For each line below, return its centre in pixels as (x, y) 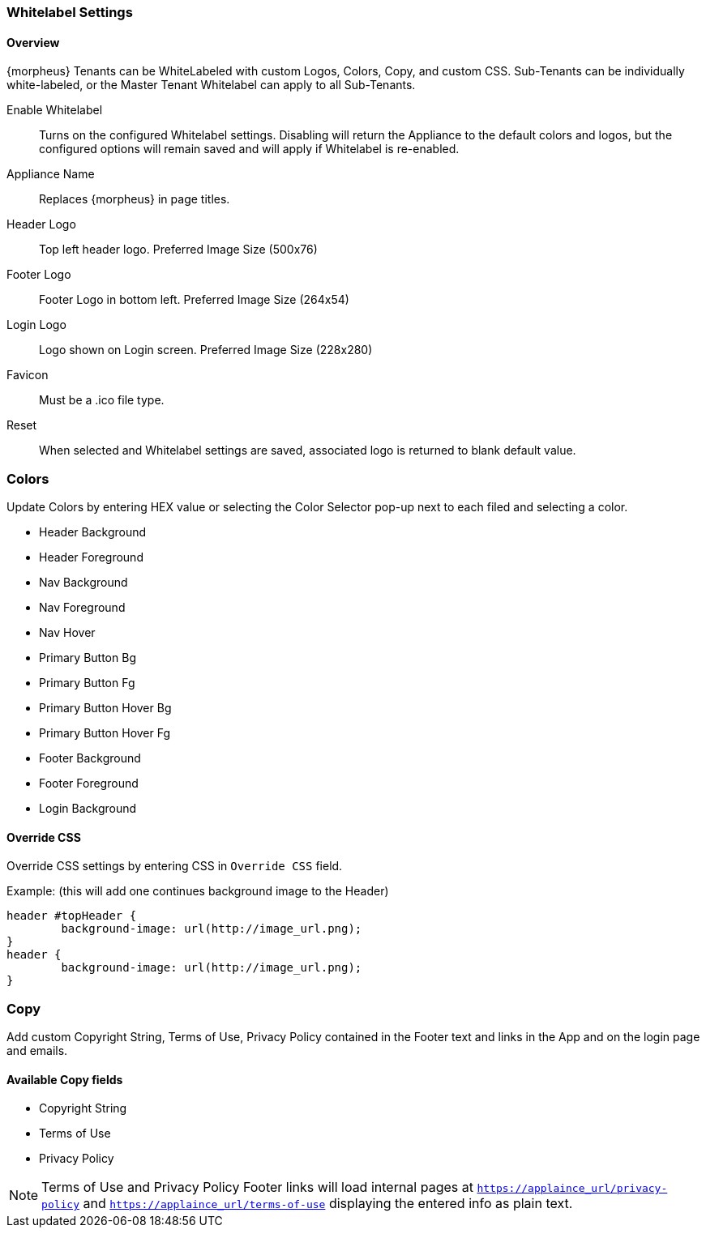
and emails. (37, 1050)
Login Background (88, 808)
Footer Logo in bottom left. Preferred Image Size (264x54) (194, 300)
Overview (33, 42)
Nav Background (83, 582)
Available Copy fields (65, 1079)
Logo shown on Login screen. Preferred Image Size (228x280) (206, 350)
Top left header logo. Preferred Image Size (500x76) (178, 250)
